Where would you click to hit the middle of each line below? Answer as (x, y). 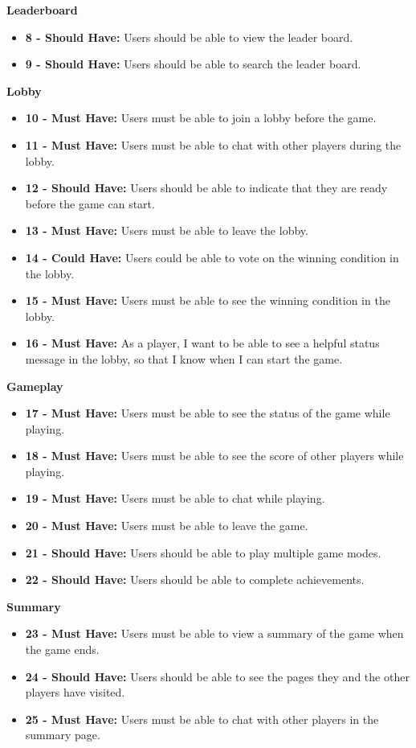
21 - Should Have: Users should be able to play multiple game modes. (203, 552)
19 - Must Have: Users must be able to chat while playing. (175, 498)
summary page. (63, 735)
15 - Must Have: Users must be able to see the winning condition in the (208, 300)
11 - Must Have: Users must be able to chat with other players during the (213, 144)
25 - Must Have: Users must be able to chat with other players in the (202, 719)
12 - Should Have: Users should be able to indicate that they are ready (206, 188)
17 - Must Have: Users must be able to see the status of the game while (208, 413)
